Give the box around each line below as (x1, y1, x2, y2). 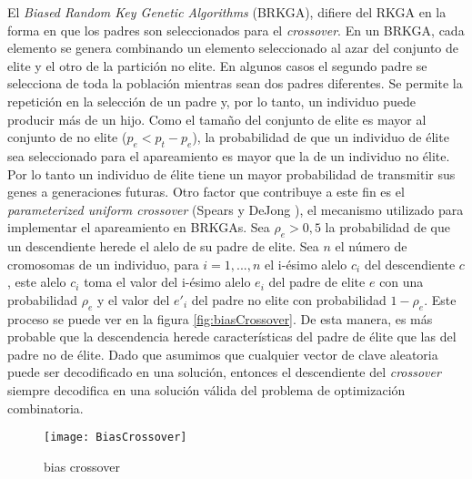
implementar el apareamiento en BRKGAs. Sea (7, 218, 270, 237)
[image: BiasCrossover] (44, 431, 187, 444)
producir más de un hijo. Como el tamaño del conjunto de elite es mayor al (7, 109, 427, 128)
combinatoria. (7, 398, 84, 417)
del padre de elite (268, 272, 366, 291)
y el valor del (97, 290, 170, 309)
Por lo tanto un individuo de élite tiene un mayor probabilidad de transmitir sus (7, 164, 456, 183)
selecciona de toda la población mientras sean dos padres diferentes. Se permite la (7, 74, 463, 93)
